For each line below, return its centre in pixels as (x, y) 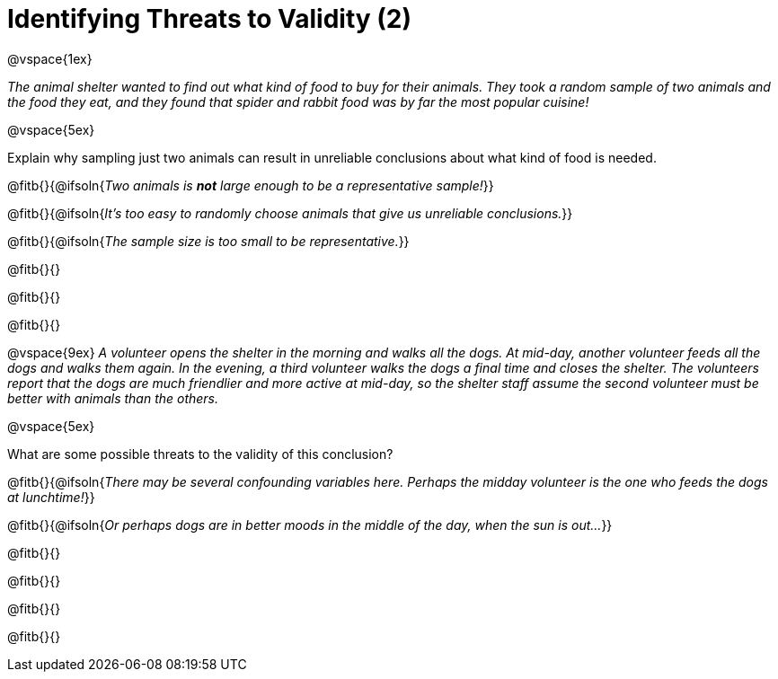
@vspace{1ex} (50, 58)
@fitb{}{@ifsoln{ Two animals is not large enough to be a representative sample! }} (251, 185)
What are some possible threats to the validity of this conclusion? (200, 454)
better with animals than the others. (113, 398)
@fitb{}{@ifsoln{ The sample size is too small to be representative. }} (208, 241)
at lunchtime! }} (51, 497)
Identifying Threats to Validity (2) (210, 19)
